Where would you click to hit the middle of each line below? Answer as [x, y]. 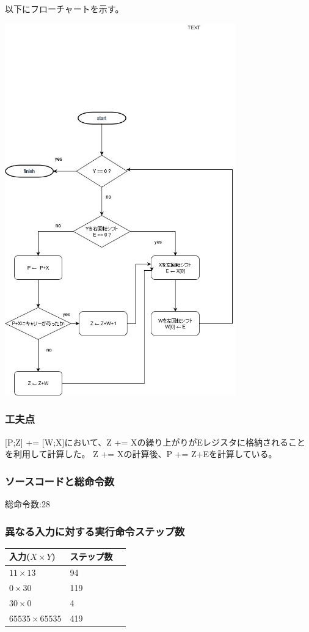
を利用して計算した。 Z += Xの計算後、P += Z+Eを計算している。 [141, 454]
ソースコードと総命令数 [60, 481]
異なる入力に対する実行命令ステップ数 [95, 531]
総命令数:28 [27, 504]
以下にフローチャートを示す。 [64, 9]
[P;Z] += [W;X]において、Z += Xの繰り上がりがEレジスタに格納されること [155, 442]
